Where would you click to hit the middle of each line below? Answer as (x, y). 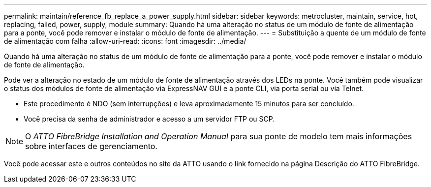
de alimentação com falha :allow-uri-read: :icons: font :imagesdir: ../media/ (125, 41)
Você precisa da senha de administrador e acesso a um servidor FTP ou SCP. (149, 119)
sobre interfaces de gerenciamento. (91, 146)
